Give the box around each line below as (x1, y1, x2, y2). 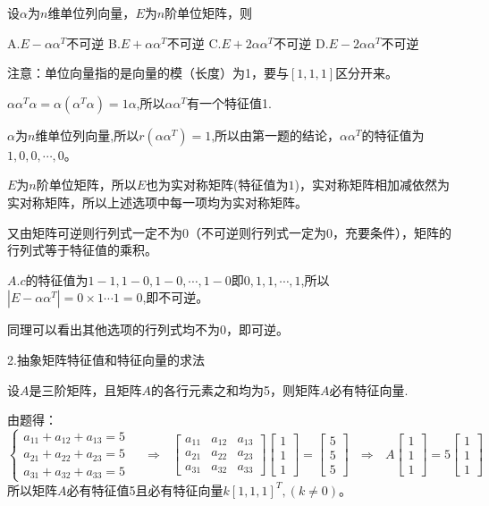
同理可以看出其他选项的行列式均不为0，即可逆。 (7, 320, 289, 339)
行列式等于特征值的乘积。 (7, 240, 157, 259)
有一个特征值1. (186, 93, 272, 112)
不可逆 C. (166, 33, 222, 52)
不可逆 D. (274, 33, 329, 52)
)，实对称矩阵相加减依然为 (294, 175, 450, 194)
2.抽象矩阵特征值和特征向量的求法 (7, 350, 205, 368)
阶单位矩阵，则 (164, 4, 253, 21)
